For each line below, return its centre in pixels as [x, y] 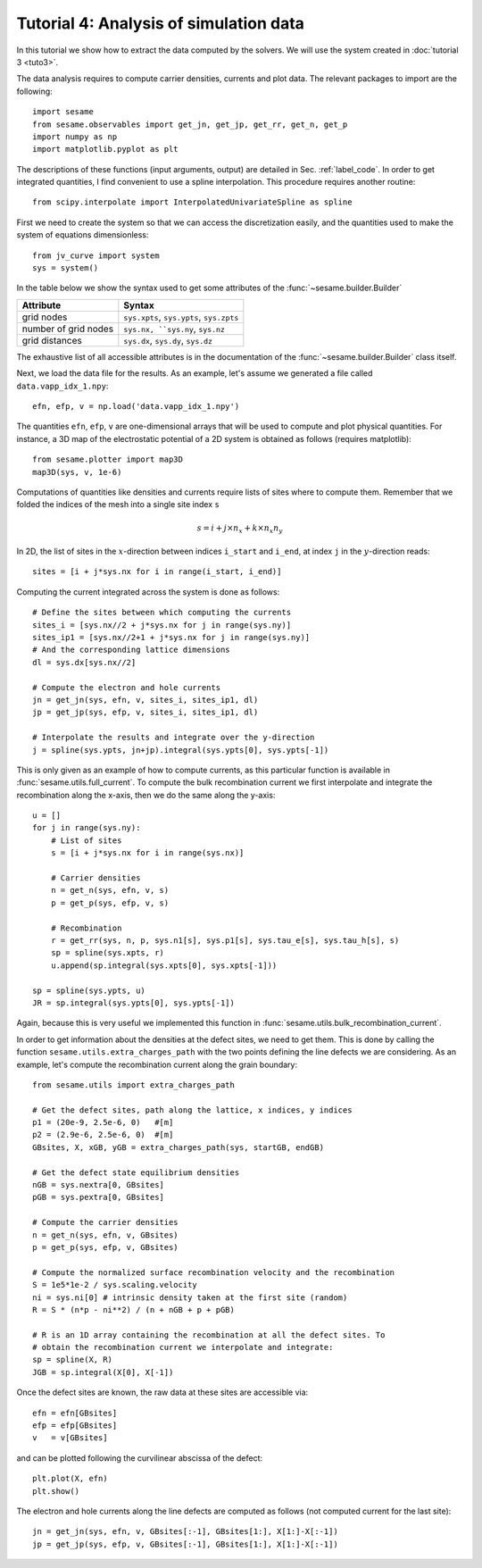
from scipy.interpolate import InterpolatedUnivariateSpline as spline [192, 202]
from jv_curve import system [96, 255]
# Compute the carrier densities [105, 1222]
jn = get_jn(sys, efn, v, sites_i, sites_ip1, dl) [145, 700]
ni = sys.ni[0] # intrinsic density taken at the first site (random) [190, 1297]
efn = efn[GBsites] [75, 1413]
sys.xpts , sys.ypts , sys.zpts [181, 317]
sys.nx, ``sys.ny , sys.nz [174, 329]
